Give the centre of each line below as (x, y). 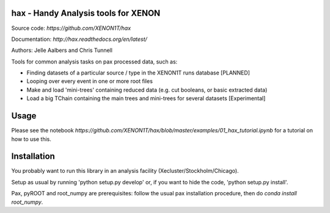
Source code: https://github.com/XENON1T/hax (71, 28)
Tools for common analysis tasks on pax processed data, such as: (94, 62)
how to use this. (31, 139)
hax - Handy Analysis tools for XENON (86, 13)
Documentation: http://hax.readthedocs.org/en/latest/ (79, 39)
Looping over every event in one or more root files (90, 81)
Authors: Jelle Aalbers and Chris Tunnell (62, 50)
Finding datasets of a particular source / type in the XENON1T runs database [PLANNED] (138, 73)
